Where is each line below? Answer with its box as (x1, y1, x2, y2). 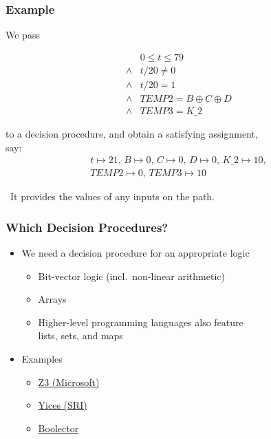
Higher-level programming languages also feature (38, 314, 243, 329)
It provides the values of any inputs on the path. (10, 189, 215, 204)
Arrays (38, 292, 67, 306)
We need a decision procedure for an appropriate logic (21, 246, 250, 260)
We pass (6, 28, 40, 42)
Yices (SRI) (38, 398, 87, 412)
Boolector (38, 420, 79, 435)
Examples (21, 352, 63, 365)
